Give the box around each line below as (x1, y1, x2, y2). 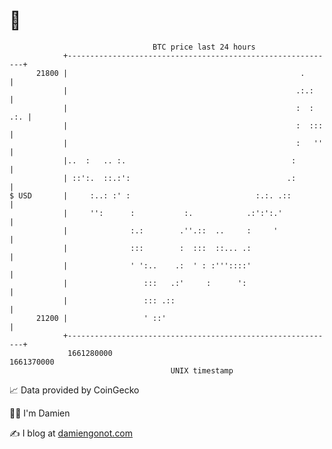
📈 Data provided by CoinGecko (9, 384, 140, 396)
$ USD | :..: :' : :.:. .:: (9, 190, 292, 201)
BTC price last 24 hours (152, 42, 256, 52)
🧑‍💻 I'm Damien (9, 407, 71, 419)
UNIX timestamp (170, 365, 234, 376)
